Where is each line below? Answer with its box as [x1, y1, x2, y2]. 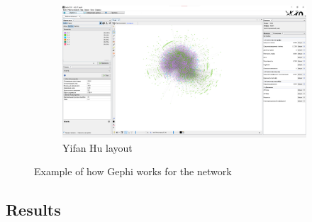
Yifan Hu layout [62, 140, 133, 155]
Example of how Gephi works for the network [34, 164, 232, 179]
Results [6, 199, 61, 221]
